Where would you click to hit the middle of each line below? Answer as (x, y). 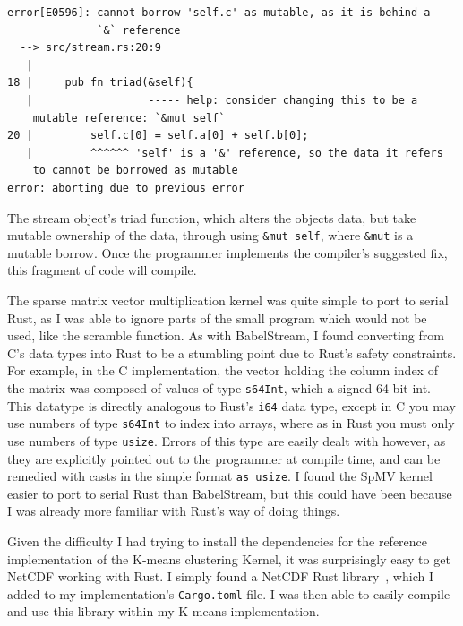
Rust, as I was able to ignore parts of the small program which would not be (217, 317)
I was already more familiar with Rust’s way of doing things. (174, 511)
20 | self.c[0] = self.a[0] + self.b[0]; (158, 136)
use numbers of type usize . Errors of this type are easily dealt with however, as (227, 440)
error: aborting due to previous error (126, 188)
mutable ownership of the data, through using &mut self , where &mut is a (210, 235)
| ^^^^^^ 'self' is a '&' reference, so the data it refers (235, 153)
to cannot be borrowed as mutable (135, 171)
